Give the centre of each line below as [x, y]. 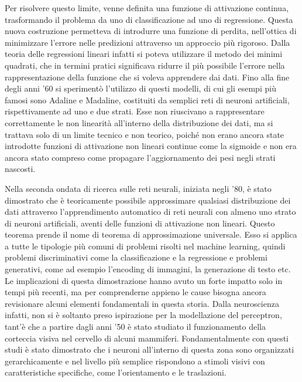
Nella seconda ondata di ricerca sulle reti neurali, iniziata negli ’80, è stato [138, 188]
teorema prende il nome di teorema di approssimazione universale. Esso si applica [151, 234]
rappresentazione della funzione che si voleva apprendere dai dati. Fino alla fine [147, 77]
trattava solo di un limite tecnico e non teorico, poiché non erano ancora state [145, 134]
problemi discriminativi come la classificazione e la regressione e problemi [136, 257]
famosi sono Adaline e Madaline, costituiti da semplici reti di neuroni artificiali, [147, 99]
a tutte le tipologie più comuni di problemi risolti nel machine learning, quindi [145, 246]
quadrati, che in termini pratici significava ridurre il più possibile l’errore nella [145, 65]
